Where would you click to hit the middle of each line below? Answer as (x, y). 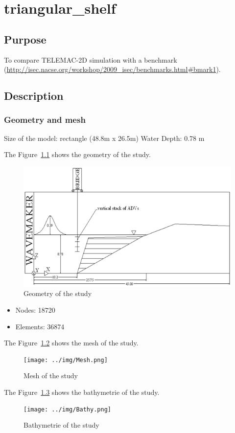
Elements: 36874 (40, 326)
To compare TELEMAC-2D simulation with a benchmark (91, 59)
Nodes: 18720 (35, 309)
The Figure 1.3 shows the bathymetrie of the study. (82, 392)
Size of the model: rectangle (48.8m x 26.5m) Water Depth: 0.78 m (104, 138)
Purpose (25, 39)
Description (34, 96)
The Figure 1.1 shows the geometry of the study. (77, 154)
